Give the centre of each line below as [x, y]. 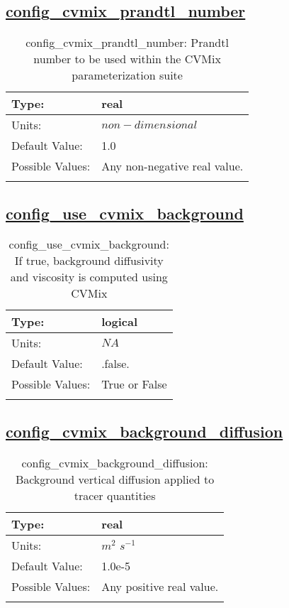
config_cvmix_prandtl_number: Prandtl [127, 43]
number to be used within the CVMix [127, 59]
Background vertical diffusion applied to [115, 479]
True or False [134, 384]
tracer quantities [115, 495]
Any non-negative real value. [172, 166]
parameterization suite [127, 75]
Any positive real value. [160, 586]
